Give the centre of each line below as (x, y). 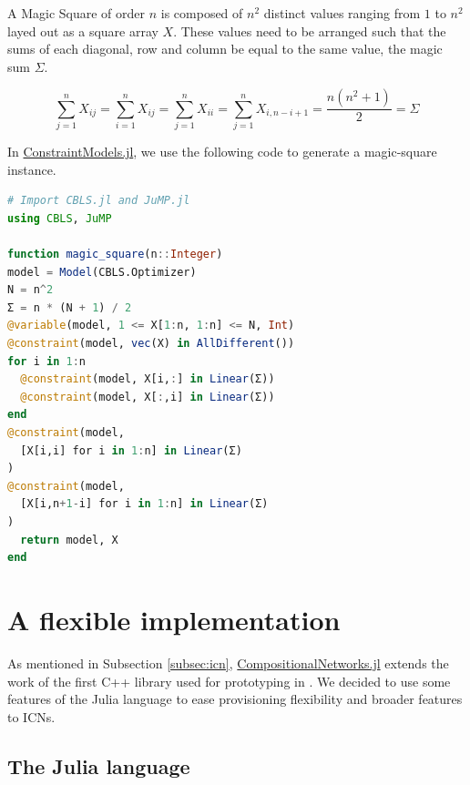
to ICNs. (31, 716)
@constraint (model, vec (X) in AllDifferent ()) (151, 344)
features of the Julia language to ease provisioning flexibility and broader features (235, 699)
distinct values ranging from (342, 13)
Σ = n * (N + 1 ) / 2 (70, 307)
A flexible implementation (174, 619)
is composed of (202, 13)
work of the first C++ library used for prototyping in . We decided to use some (229, 681)
